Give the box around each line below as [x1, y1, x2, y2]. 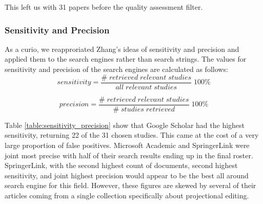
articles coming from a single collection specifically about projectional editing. [5, 190, 249, 200]
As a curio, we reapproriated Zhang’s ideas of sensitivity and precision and [5, 43, 239, 54]
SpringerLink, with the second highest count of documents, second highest [5, 160, 238, 171]
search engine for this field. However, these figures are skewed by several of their [5, 180, 256, 191]
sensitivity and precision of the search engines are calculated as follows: [5, 64, 228, 74]
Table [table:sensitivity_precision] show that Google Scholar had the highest [5, 119, 245, 130]
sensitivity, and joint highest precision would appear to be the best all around [5, 170, 249, 180]
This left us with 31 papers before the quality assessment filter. [5, 2, 203, 12]
